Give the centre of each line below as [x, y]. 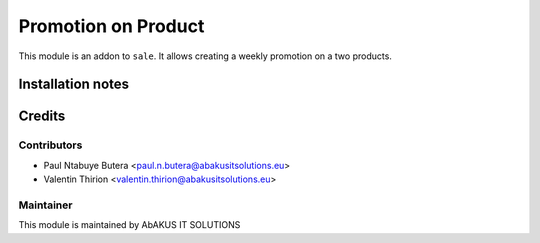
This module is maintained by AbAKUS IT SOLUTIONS [129, 225]
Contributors [50, 145]
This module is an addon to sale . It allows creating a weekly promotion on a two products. [205, 56]
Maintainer [45, 205]
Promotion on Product [111, 26]
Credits [42, 116]
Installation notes [74, 84]
